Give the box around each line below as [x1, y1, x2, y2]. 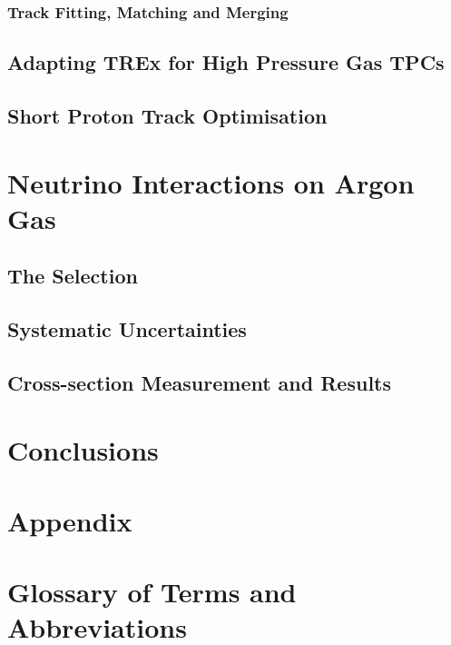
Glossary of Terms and [7, 573, 297, 610]
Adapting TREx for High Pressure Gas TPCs [7, 48, 445, 76]
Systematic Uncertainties [7, 315, 247, 343]
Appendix [7, 501, 132, 539]
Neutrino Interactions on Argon [7, 164, 415, 201]
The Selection [7, 262, 138, 290]
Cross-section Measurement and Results [7, 368, 392, 396]
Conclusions [7, 431, 159, 468]
